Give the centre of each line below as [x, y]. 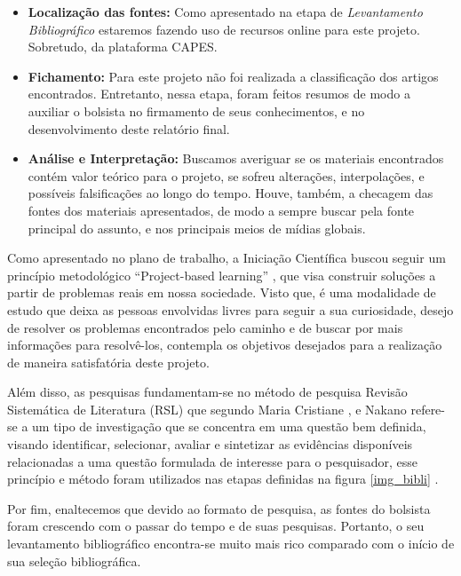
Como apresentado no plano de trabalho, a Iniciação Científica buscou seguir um [227, 258]
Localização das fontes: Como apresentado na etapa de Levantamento [225, 12]
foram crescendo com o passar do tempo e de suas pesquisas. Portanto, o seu [216, 526]
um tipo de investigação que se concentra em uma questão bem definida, [229, 426]
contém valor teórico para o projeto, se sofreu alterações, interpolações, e [226, 175]
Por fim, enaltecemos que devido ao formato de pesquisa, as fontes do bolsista [219, 508]
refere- [428, 409]
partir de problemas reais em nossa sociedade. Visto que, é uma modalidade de [222, 292]
